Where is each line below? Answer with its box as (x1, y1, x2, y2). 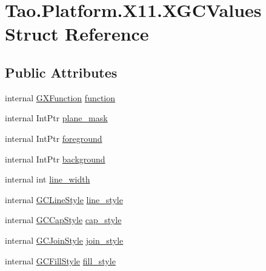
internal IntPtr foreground (5, 132, 102, 144)
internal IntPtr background (5, 152, 105, 165)
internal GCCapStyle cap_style (5, 213, 122, 226)
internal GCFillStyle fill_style (5, 254, 116, 267)
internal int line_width (5, 173, 90, 186)
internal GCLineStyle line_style (5, 193, 123, 206)
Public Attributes (5, 62, 118, 81)
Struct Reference (5, 21, 149, 46)
